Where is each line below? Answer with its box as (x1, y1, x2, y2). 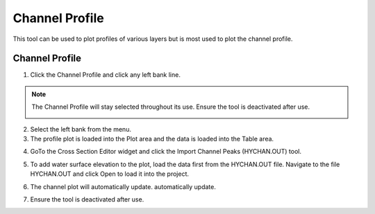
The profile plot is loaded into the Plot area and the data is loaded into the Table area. (30, 135, 274, 143)
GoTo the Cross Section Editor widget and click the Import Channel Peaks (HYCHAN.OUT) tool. (30, 148, 302, 156)
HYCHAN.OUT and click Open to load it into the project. (30, 170, 190, 178)
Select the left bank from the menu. (30, 125, 132, 133)
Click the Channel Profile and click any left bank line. (30, 71, 181, 79)
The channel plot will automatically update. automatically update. (30, 182, 217, 190)
